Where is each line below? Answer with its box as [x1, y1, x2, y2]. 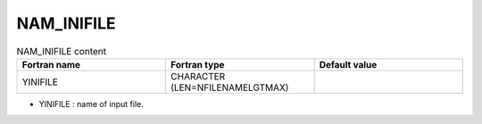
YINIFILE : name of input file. [38, 98, 145, 109]
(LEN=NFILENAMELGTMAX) [170, 81, 289, 94]
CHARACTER [170, 70, 226, 82]
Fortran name [21, 58, 80, 70]
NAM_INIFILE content [16, 45, 107, 57]
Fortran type [170, 58, 225, 70]
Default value [319, 58, 378, 70]
